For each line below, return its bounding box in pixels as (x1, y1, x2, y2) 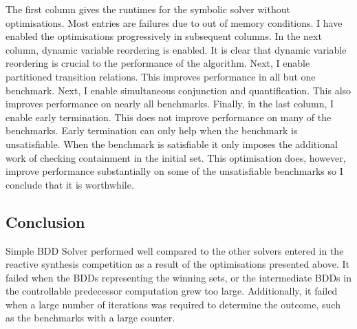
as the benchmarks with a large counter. (6, 310, 175, 325)
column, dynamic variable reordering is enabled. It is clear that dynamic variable (6, 42, 347, 56)
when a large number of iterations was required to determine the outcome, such (6, 297, 340, 311)
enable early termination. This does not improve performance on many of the (6, 109, 332, 124)
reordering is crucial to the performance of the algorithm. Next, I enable (6, 56, 310, 70)
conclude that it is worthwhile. (6, 177, 134, 191)
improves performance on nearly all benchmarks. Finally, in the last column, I (6, 96, 334, 111)
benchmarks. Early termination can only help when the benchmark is (6, 123, 298, 138)
